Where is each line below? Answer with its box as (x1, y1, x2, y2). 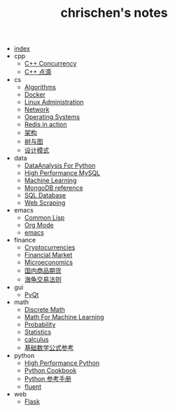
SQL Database (24, 191, 66, 200)
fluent (24, 383, 42, 391)
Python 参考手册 (24, 375, 72, 383)
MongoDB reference (24, 184, 83, 192)
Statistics (24, 328, 51, 336)
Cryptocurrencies (24, 243, 76, 252)
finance (13, 236, 36, 245)
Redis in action (24, 121, 67, 129)
